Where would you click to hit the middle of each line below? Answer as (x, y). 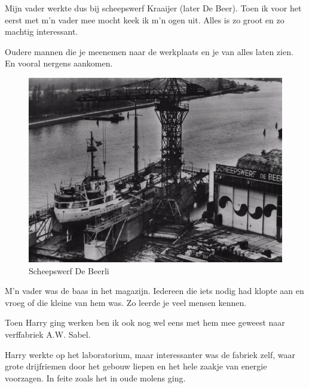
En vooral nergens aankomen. (59, 63)
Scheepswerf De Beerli (69, 270)
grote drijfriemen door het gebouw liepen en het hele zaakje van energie (136, 366)
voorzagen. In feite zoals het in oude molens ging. (95, 378)
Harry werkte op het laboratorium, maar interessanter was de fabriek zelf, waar (150, 354)
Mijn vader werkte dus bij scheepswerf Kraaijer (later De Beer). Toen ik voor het (153, 8)
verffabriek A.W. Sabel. (48, 334)
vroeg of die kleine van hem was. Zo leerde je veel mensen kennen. (126, 302)
